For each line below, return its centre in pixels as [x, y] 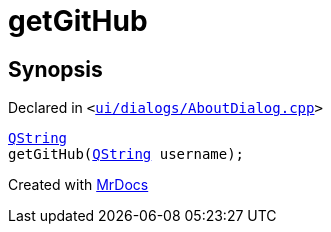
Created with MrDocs [78, 185]
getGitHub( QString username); [126, 154]
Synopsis [55, 69]
